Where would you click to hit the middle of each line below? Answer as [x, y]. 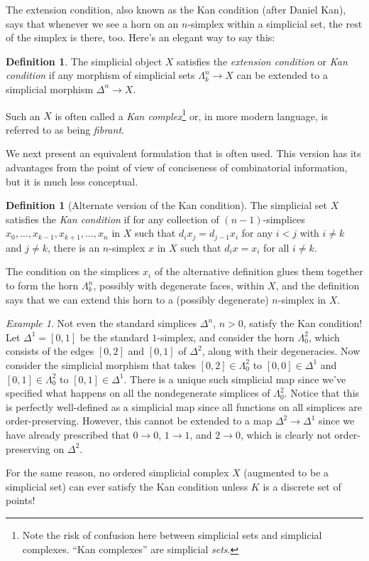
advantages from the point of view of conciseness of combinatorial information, [177, 167]
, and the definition [318, 285]
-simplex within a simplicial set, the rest [275, 23]
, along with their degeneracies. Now [281, 351]
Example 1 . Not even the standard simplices [101, 323]
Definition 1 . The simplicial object [84, 61]
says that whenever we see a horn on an [92, 23]
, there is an [73, 247]
